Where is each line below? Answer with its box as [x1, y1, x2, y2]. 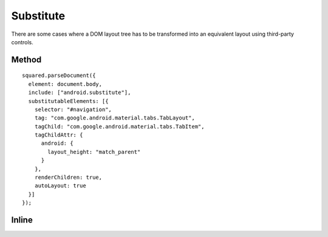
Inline [11, 215, 33, 225]
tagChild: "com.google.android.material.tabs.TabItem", [34, 123, 205, 130]
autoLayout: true [34, 182, 86, 189]
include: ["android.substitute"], [28, 89, 131, 96]
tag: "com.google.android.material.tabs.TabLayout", [34, 115, 196, 121]
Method [11, 55, 42, 65]
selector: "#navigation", [34, 106, 112, 113]
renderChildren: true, [34, 174, 103, 181]
